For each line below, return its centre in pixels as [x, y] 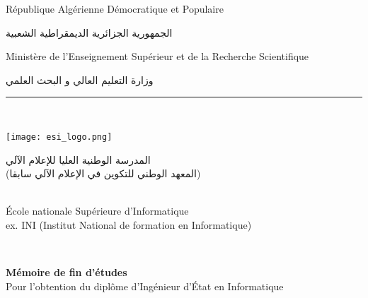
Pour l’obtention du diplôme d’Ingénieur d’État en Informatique [145, 286]
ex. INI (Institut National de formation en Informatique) [129, 225]
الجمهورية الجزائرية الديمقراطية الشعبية [89, 32]
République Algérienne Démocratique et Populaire [115, 8]
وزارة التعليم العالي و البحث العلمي [80, 79]
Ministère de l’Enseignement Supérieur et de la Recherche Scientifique [157, 56]
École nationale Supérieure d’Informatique [97, 211]
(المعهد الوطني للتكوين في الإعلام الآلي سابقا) [103, 173]
